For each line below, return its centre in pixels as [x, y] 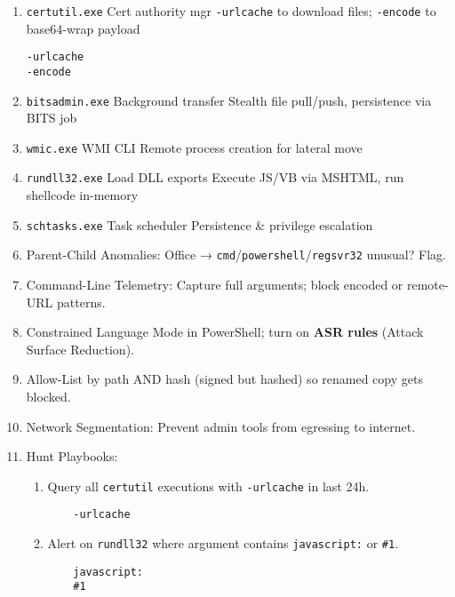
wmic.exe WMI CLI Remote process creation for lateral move [194, 147]
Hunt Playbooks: [72, 456]
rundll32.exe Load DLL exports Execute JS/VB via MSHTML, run [215, 177]
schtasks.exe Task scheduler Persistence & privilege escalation [200, 224]
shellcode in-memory [82, 195]
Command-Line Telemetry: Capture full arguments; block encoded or [215, 285]
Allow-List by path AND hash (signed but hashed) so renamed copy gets [224, 379]
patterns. [81, 302]
